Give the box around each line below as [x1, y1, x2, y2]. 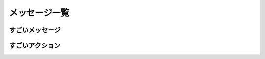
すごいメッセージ [9, 26, 61, 34]
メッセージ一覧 [9, 7, 70, 18]
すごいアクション [9, 41, 61, 50]
